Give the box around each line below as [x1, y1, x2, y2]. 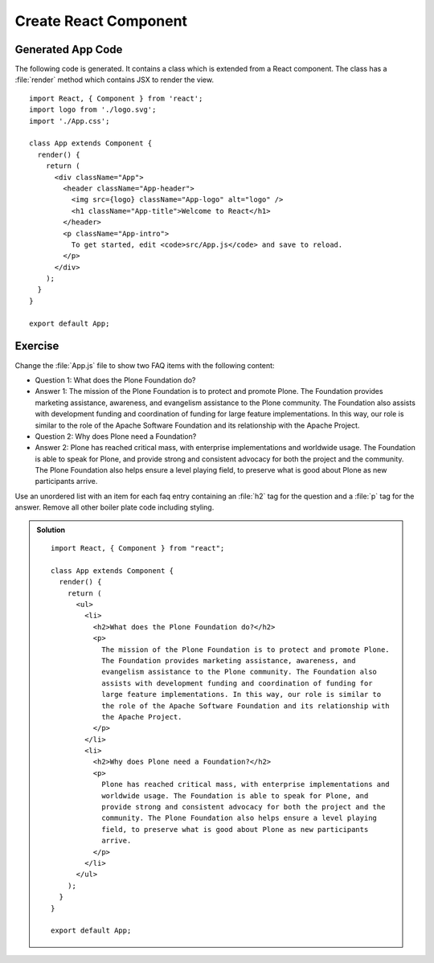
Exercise [14, 339, 59, 353]
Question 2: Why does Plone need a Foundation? [35, 431, 197, 441]
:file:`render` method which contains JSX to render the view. [14, 75, 215, 84]
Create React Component [14, 12, 188, 30]
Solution [36, 525, 66, 535]
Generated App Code [14, 43, 123, 56]
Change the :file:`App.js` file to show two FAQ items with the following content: [14, 360, 275, 370]
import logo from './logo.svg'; [29, 105, 157, 114]
